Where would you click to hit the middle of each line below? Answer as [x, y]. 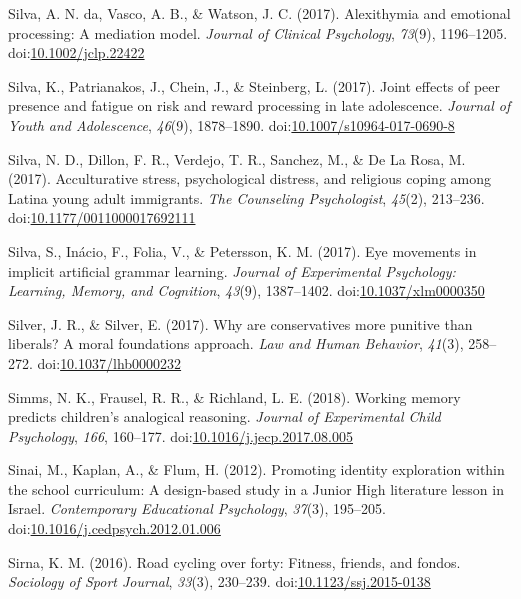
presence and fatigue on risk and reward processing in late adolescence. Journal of [259, 105]
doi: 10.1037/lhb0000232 [109, 362]
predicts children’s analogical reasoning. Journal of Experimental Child [224, 416]
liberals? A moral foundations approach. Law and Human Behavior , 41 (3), [236, 343]
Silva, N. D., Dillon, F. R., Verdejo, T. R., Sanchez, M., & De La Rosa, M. [237, 158]
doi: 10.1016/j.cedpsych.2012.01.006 [114, 528]
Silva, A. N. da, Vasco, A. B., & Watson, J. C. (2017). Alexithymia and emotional [259, 13]
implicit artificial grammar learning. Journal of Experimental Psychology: [232, 270]
